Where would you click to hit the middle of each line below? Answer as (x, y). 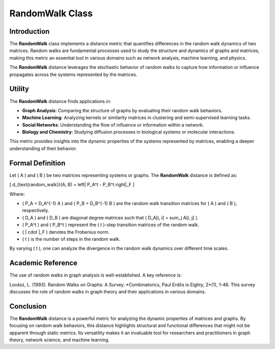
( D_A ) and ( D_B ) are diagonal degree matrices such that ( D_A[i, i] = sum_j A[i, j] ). (110, 217)
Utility (19, 89)
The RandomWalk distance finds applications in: (60, 101)
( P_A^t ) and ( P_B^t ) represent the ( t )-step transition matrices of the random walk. (111, 225)
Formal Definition (37, 163)
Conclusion (28, 306)
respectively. (36, 210)
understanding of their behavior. (43, 148)
